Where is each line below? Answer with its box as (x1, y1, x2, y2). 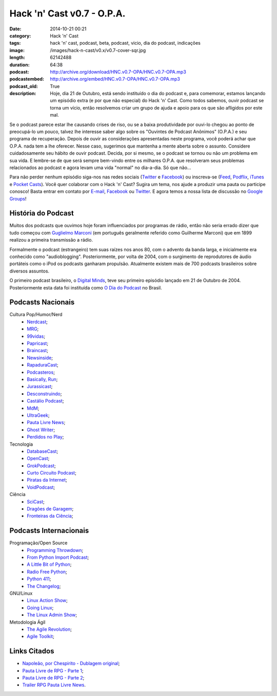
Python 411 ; (27, 576, 51, 582)
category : (9, 32, 31, 39)
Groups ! (9, 195, 27, 202)
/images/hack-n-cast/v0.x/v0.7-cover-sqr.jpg (50, 47, 146, 53)
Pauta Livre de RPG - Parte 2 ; (22, 675, 85, 681)
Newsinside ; (27, 355, 53, 361)
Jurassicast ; (27, 383, 53, 390)
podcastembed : (9, 76, 45, 82)
